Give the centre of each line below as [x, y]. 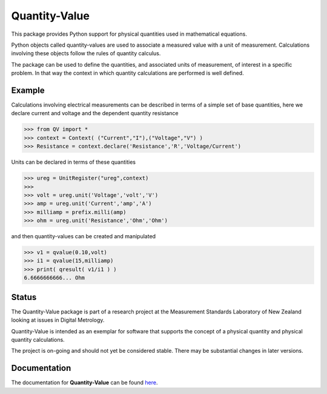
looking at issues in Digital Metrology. [58, 320]
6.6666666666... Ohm [54, 278]
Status [24, 297]
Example [28, 90]
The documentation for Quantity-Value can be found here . [84, 382]
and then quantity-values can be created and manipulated [84, 236]
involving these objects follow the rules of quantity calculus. [86, 53]
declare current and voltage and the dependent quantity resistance [95, 113]
